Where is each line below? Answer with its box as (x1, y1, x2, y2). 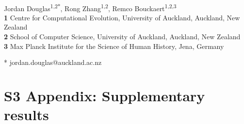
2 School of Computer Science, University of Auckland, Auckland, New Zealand (4, 31, 241, 42)
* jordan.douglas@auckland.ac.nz (4, 57, 102, 67)
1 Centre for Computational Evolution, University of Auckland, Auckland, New (4, 12, 240, 22)
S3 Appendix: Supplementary (4, 86, 205, 105)
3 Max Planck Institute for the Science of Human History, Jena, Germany (4, 41, 224, 51)
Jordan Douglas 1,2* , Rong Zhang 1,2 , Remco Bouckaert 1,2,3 (4, 1, 177, 13)
